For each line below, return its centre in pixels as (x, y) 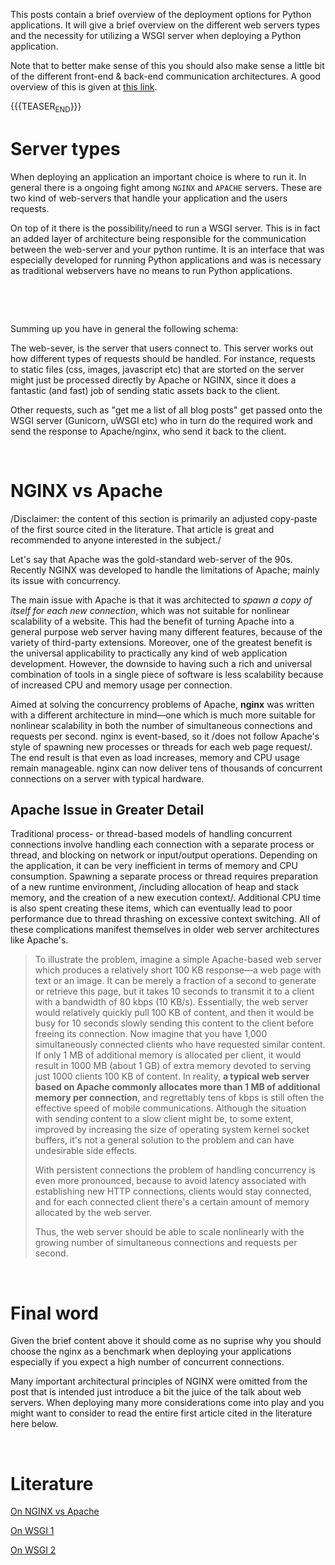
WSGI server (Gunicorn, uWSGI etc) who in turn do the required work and (161, 420)
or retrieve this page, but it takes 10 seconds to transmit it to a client (174, 991)
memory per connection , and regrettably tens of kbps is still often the (179, 1098)
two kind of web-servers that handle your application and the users (149, 198)
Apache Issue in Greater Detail (107, 810)
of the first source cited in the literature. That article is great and (142, 529)
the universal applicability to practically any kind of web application (149, 653)
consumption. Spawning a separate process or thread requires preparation (164, 876)
